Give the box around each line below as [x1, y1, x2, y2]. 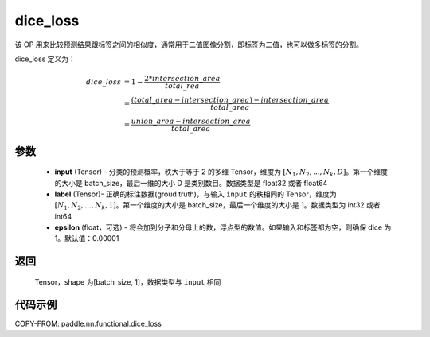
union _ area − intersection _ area [131, 117, 251, 126]
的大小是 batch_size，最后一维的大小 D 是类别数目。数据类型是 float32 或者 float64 [54, 178, 328, 188]
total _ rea [164, 82, 200, 91]
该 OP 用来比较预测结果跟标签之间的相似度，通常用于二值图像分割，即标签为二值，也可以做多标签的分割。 [14, 40, 364, 49]
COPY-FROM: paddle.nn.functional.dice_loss [14, 319, 162, 328]
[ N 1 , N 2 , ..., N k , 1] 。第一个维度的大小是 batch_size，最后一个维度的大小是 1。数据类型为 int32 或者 [54, 200, 381, 212]
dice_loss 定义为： [14, 54, 76, 64]
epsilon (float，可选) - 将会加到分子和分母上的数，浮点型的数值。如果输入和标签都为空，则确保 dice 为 [54, 223, 392, 232]
